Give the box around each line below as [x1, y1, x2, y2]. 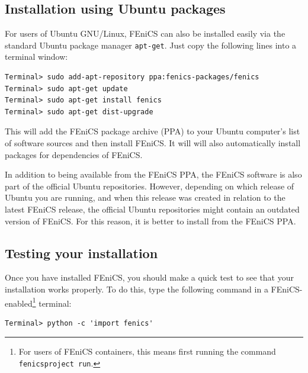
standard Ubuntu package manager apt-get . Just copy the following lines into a [5, 38, 297, 51]
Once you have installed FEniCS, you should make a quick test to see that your [5, 271, 294, 284]
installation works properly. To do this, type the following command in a [5, 282, 268, 295]
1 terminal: [32, 295, 72, 309]
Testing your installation [5, 243, 158, 262]
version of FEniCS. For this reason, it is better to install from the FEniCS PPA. [5, 214, 296, 227]
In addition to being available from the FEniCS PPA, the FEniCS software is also [5, 168, 302, 181]
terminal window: [5, 50, 68, 63]
